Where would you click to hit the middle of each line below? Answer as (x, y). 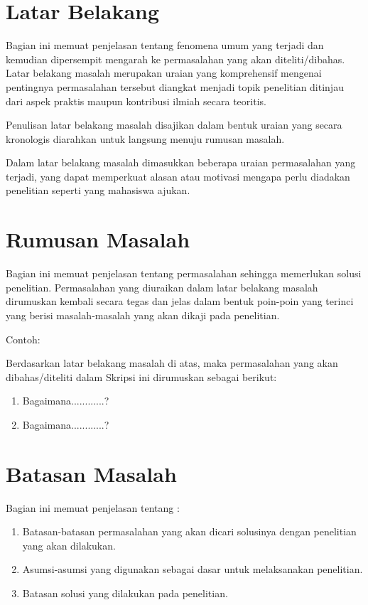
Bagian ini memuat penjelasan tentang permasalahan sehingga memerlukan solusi (184, 273)
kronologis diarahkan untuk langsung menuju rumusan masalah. (145, 138)
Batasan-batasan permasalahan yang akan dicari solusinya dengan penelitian (189, 531)
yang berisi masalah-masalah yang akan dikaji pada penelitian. (143, 315)
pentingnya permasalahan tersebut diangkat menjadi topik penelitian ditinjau (175, 86)
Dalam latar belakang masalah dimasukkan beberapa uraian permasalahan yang (181, 162)
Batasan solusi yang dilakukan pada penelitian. (125, 593)
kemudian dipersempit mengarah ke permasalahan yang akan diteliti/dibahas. (175, 59)
